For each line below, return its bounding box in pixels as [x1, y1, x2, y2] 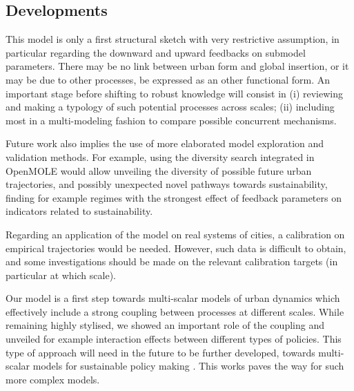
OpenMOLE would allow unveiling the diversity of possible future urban [6, 163, 312, 178]
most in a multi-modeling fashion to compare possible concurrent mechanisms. [6, 113, 337, 127]
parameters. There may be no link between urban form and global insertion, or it [6, 59, 349, 73]
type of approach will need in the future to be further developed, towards [6, 345, 315, 359]
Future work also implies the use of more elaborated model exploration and [6, 136, 324, 151]
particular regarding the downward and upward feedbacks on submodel [6, 45, 306, 59]
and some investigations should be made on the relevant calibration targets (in [6, 254, 338, 269]
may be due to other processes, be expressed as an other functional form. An [6, 72, 331, 86]
